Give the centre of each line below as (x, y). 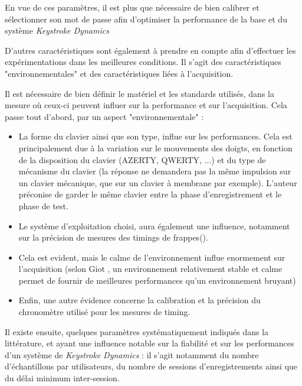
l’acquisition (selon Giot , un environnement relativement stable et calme (150, 269)
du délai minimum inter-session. (62, 378)
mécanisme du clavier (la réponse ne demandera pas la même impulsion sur (155, 171)
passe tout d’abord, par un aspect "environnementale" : (104, 116)
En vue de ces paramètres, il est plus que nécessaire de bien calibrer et (132, 7)
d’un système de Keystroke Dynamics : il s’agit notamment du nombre (132, 354)
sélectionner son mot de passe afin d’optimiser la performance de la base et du (146, 19)
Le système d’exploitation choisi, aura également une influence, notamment (154, 226)
